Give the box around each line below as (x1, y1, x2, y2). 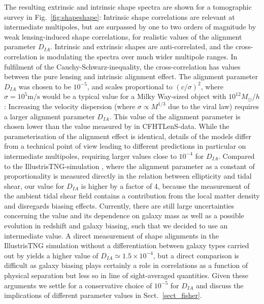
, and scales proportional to (87, 81, 173, 91)
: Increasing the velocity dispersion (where (4, 100, 136, 111)
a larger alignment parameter (4, 111, 95, 121)
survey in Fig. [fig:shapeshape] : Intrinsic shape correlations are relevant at (4, 11, 235, 22)
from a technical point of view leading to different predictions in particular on (4, 141, 246, 151)
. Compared (218, 150, 255, 161)
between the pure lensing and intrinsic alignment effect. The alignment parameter (4, 71, 258, 82)
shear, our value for (4, 180, 64, 191)
